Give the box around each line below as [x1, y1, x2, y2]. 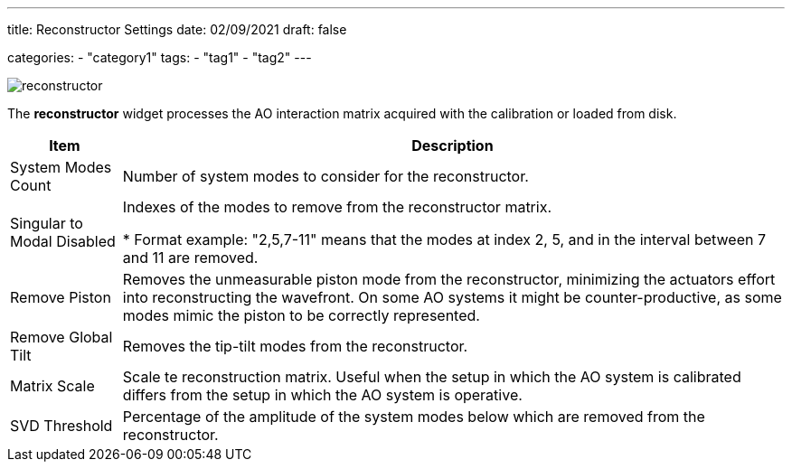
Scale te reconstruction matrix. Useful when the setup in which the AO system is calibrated [122, 368, 741, 386]
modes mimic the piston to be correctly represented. [122, 306, 480, 324]
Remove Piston [10, 288, 111, 306]
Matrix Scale [10, 377, 95, 395]
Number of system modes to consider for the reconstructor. [122, 167, 529, 185]
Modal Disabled [10, 232, 116, 250]
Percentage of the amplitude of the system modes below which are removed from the [122, 408, 705, 426]
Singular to [10, 214, 83, 232]
